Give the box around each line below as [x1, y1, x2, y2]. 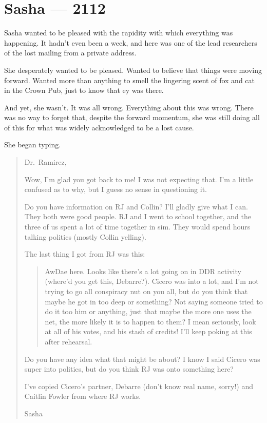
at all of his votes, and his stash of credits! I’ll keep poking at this [45, 326, 252, 337]
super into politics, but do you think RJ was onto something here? [24, 363, 234, 374]
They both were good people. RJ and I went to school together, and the [24, 211, 251, 222]
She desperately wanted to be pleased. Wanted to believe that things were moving [4, 64, 262, 75]
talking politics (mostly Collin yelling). [24, 231, 146, 242]
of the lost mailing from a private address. [4, 47, 137, 58]
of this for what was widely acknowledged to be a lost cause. [4, 122, 194, 132]
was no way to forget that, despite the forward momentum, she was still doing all [4, 112, 260, 123]
